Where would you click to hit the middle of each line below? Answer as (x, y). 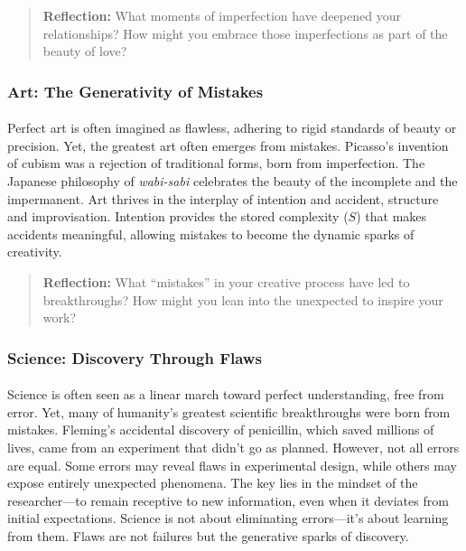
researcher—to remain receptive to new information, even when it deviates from (228, 500)
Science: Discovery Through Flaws (135, 357)
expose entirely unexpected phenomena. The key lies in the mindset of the (213, 483)
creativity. (35, 252)
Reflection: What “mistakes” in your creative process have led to (226, 281)
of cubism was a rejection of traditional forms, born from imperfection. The (216, 163)
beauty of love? (85, 51)
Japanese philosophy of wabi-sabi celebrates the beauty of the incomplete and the (233, 181)
